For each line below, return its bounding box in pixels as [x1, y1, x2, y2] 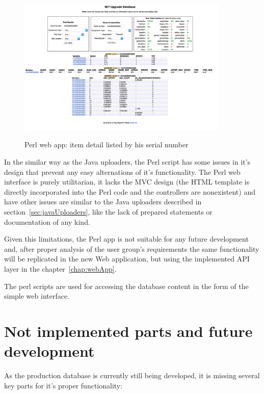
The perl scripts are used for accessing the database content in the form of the [4, 280, 249, 291]
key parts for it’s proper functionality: [4, 380, 123, 390]
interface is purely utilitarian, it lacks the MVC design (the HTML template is [4, 176, 250, 187]
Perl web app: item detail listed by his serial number [24, 139, 189, 150]
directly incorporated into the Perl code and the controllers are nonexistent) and [4, 186, 255, 197]
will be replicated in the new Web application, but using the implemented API [4, 253, 250, 264]
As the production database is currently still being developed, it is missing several [4, 370, 260, 381]
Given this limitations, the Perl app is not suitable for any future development [4, 233, 249, 244]
